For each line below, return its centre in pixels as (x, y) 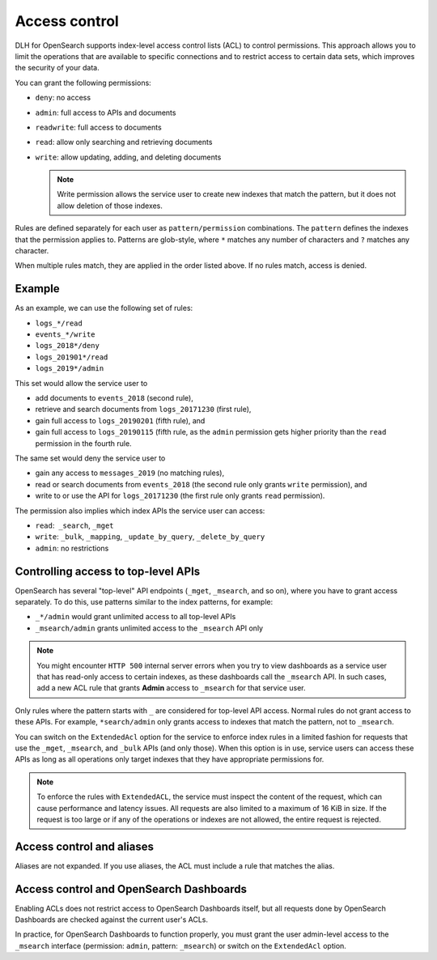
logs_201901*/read (72, 357)
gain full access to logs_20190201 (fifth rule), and (120, 420)
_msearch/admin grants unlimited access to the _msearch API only (149, 628)
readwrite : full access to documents (98, 127)
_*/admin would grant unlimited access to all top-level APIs (136, 617)
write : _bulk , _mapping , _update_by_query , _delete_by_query (150, 537)
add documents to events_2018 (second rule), (115, 398)
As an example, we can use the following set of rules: (104, 308)
